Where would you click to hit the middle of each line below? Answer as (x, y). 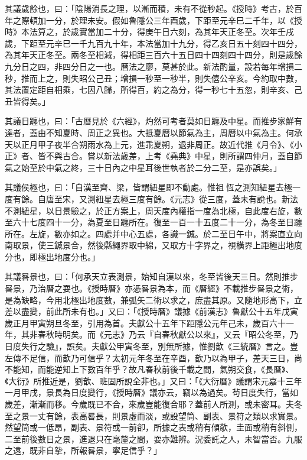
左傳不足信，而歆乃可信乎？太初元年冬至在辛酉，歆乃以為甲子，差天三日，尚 (153, 357)
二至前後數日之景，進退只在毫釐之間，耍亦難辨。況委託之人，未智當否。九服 (153, 438)
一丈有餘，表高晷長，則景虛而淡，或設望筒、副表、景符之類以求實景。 (166, 415)
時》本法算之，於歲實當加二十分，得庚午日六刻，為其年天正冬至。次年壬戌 (149, 32)
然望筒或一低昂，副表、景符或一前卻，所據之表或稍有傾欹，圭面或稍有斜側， (153, 427)
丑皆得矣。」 (27, 101)
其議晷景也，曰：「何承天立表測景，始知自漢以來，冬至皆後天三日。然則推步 (151, 276)
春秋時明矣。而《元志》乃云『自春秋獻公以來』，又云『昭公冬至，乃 (168, 334)
